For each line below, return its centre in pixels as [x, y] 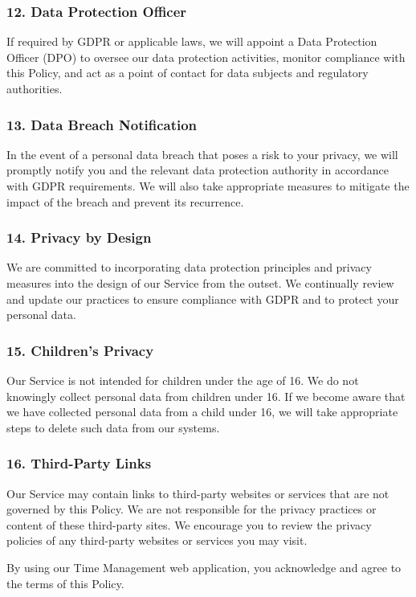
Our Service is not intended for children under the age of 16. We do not [183, 380]
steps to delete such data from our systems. [113, 427]
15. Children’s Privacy [80, 350]
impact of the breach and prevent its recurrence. [125, 201]
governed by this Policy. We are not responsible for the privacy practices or [192, 509]
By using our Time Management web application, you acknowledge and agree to [204, 567]
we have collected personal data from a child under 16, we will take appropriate [202, 412]
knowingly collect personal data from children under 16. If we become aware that [206, 396]
